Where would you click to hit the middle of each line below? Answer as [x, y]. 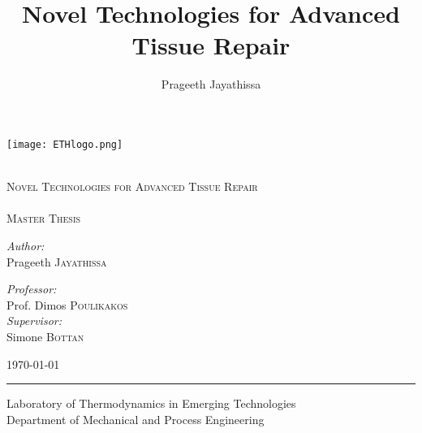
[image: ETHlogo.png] [65, 144]
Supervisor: [34, 320]
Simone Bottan [45, 336]
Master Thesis [44, 218]
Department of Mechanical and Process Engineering [136, 419]
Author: [26, 245]
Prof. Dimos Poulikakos [67, 304]
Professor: [32, 289]
